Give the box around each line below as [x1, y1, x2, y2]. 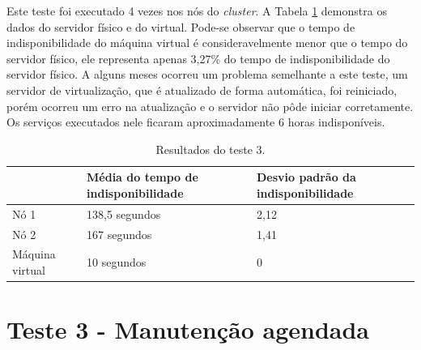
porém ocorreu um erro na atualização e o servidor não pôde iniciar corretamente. [6, 97, 414, 114]
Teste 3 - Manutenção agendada [6, 313, 370, 346]
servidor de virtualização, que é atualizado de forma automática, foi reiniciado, [6, 81, 398, 98]
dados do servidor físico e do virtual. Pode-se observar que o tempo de [6, 18, 355, 35]
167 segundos [87, 225, 152, 242]
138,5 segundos [87, 205, 161, 222]
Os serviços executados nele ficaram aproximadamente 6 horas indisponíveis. [6, 113, 385, 130]
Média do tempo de [87, 169, 198, 186]
